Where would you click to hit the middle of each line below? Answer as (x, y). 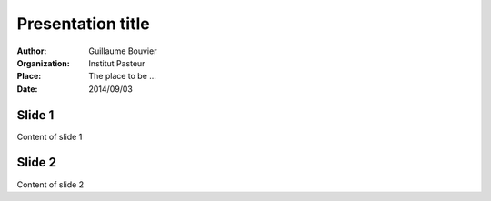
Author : (32, 51)
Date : (27, 89)
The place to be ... (122, 76)
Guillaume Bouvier (123, 51)
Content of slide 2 (50, 184)
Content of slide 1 (50, 136)
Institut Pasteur (117, 63)
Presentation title (83, 24)
